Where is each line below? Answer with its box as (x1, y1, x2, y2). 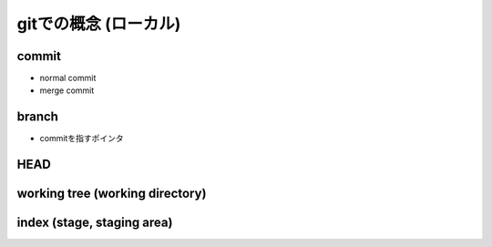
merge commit (39, 85, 95, 96)
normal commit (39, 73, 97, 84)
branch (16, 109, 59, 125)
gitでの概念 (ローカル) (16, 14, 181, 34)
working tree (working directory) (16, 186, 207, 201)
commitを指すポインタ (39, 133, 124, 144)
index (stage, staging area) (16, 215, 173, 231)
